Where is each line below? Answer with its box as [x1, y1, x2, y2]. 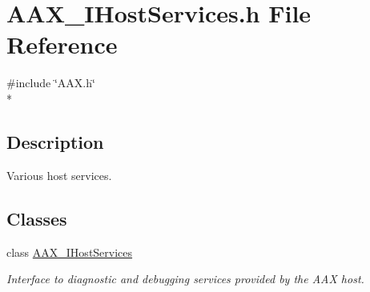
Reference [6, 28, 118, 61]
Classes [6, 206, 67, 230]
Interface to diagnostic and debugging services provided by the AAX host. [6, 270, 364, 287]
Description [6, 129, 104, 154]
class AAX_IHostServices [6, 243, 133, 260]
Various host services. [6, 166, 112, 183]
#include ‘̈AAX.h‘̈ [6, 74, 95, 91]
